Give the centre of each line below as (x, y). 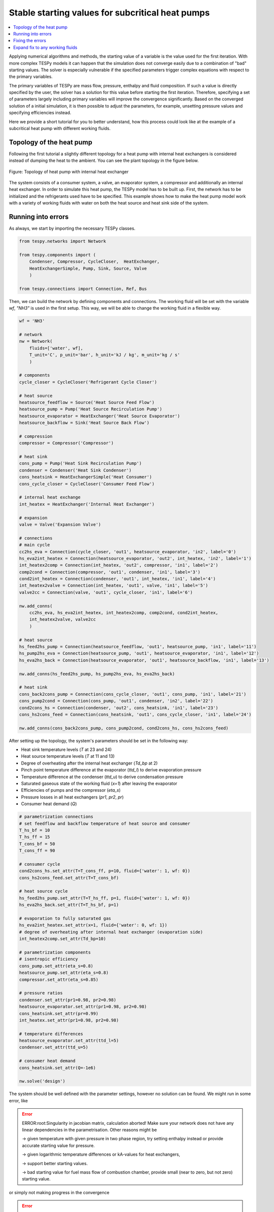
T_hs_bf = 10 (35, 830)
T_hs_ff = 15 (35, 837)
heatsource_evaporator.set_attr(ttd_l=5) (69, 1041)
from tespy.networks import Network (63, 241)
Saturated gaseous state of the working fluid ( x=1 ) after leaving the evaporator (99, 783)
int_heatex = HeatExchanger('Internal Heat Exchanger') (87, 504)
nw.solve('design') (42, 1081)
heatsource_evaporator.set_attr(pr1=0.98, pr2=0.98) (83, 1007)
